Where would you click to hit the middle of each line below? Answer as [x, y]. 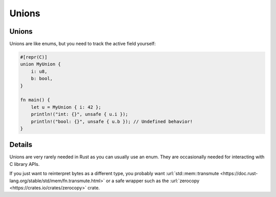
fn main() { [35, 100]
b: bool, [42, 79]
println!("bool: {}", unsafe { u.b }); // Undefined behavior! [112, 121]
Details [21, 145]
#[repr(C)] [34, 57]
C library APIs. [25, 164]
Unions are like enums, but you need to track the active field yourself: [83, 44]
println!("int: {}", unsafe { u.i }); [79, 114]
